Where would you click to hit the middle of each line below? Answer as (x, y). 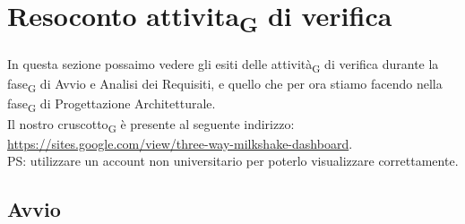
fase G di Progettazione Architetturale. (112, 105)
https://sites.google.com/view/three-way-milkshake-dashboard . (180, 143)
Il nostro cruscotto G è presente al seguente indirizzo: (151, 125)
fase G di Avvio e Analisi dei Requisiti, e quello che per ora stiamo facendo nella (225, 85)
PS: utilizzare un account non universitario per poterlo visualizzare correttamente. (233, 161)
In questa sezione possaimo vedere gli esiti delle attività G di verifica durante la (223, 65)
